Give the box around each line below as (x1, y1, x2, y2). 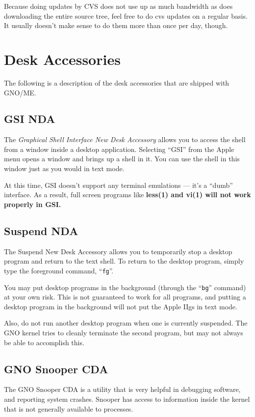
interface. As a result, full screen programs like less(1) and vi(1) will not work (4, 189, 251, 200)
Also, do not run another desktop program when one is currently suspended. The (4, 318, 248, 328)
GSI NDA (4, 111, 55, 126)
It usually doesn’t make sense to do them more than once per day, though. (4, 20, 228, 30)
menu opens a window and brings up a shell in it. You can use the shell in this (4, 153, 240, 164)
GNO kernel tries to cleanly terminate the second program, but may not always (4, 327, 243, 337)
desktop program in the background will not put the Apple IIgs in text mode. (4, 301, 237, 311)
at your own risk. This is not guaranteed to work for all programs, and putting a (4, 292, 246, 302)
